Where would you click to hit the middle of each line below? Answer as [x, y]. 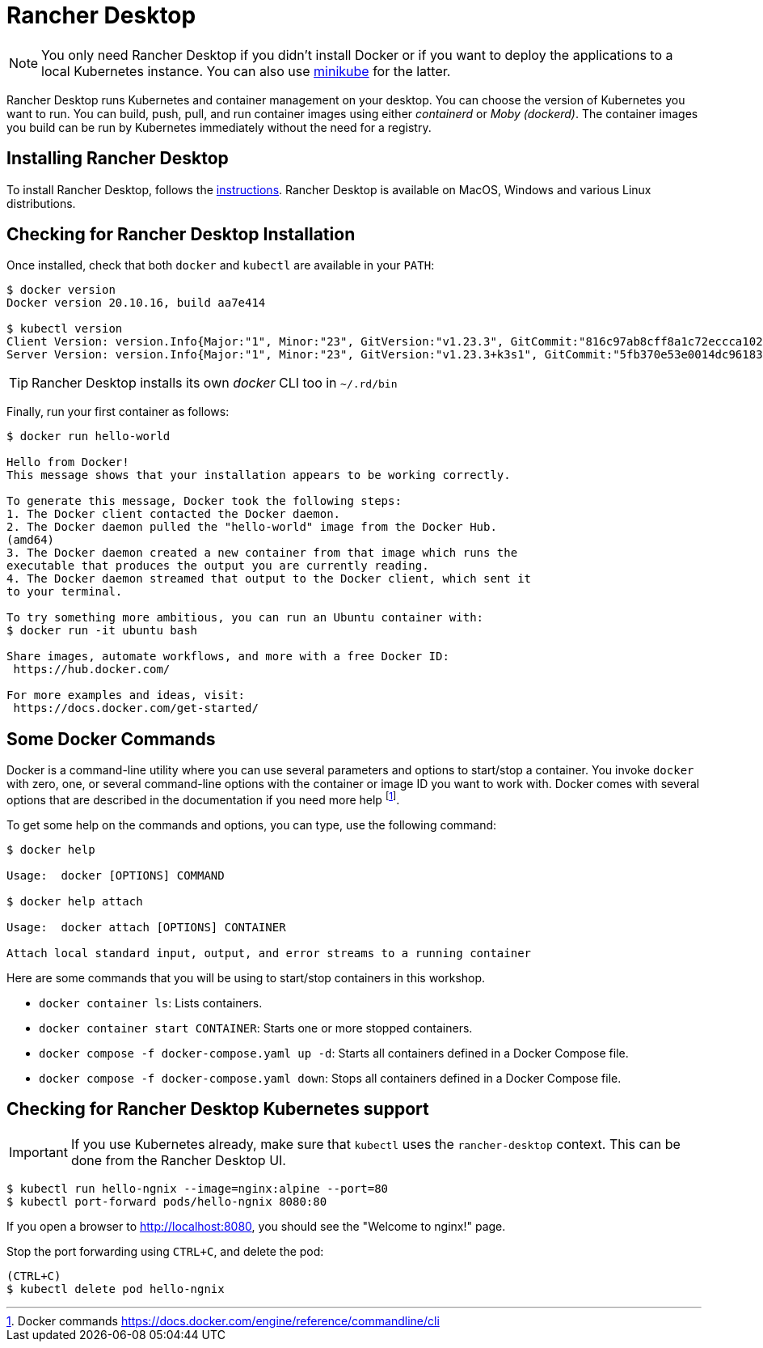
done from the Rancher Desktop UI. [178, 1160]
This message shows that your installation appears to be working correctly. [259, 475]
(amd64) [31, 540]
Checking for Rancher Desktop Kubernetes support [218, 1109]
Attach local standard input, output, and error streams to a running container [269, 953]
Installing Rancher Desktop [118, 159]
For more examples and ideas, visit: [126, 695]
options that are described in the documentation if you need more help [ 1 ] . [203, 799]
